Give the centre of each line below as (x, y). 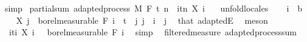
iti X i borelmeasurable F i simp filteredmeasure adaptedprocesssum (153, 32)
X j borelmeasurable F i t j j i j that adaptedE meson (142, 20)
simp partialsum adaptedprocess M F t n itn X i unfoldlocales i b (153, 8)
